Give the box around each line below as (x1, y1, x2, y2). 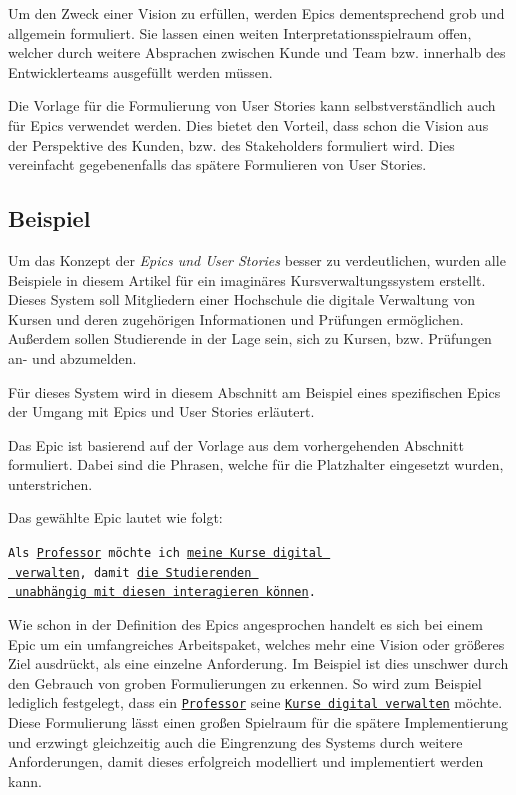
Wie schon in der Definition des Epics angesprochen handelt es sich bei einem (8, 614, 483, 635)
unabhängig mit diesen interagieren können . (15, 585, 316, 600)
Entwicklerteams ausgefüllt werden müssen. (8, 61, 273, 82)
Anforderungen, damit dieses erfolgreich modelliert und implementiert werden (8, 751, 484, 772)
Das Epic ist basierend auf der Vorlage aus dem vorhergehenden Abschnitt (8, 434, 464, 455)
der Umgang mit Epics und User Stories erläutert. (8, 401, 315, 422)
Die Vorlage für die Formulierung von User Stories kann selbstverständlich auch (8, 95, 496, 116)
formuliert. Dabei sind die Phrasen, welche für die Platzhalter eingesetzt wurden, (8, 454, 504, 475)
